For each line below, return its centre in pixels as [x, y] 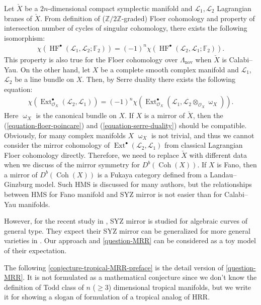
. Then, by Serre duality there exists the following [159, 79]
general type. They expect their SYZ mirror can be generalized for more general [127, 230]
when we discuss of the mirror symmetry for [72, 165]
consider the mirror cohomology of [57, 145]
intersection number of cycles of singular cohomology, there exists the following [126, 28]
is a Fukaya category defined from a [152, 174]
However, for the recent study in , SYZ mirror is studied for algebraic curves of [126, 221]
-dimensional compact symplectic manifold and [120, 8]
